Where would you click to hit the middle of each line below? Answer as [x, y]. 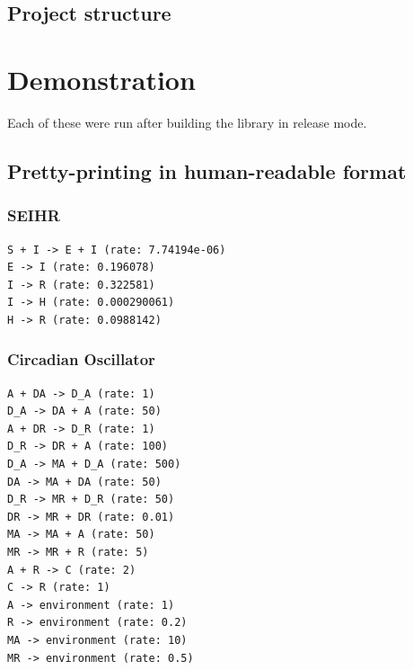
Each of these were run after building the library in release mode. [187, 122]
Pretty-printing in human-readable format [207, 170]
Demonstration [101, 79]
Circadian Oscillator [81, 359]
